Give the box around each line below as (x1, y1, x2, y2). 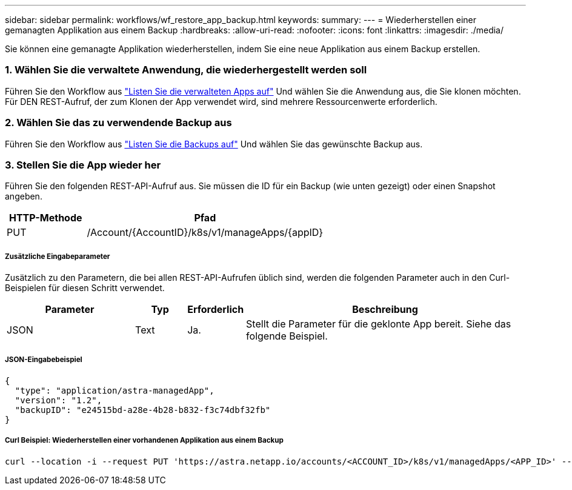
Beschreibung (352, 303, 418, 316)
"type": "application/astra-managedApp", (15, 385, 215, 395)
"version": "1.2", (15, 395, 102, 405)
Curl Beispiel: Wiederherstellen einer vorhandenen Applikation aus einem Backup (5, 436, 284, 445)
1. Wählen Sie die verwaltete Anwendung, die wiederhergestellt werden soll (5, 64, 367, 76)
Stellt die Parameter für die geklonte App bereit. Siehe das (246, 318, 511, 331)
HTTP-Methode (8, 212, 82, 224)
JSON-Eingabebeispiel (5, 355, 82, 364)
